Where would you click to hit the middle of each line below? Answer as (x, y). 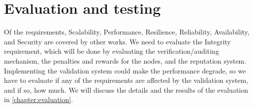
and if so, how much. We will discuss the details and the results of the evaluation (126, 90)
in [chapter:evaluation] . (39, 99)
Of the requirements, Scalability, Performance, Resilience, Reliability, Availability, (127, 32)
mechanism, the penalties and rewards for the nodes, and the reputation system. (125, 60)
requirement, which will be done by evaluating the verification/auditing (111, 51)
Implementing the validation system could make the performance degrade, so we (125, 70)
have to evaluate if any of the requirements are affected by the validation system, (126, 80)
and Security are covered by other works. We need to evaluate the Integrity (117, 41)
